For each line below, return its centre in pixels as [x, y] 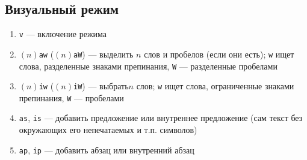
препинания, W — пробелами [71, 97]
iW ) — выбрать [101, 86]
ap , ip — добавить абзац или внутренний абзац [107, 150]
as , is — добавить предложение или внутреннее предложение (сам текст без [161, 118]
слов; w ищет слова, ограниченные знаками [215, 86]
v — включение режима [63, 34]
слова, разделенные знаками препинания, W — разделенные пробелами [148, 66]
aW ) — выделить [103, 54]
